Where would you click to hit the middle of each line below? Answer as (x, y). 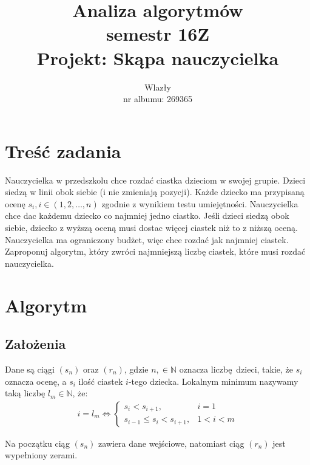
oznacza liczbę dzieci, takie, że (236, 369)
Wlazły (158, 87)
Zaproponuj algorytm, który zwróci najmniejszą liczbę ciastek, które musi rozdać (155, 251)
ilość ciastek (101, 381)
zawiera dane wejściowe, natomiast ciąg (171, 443)
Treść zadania (63, 150)
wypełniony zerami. (41, 455)
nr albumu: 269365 (157, 99)
